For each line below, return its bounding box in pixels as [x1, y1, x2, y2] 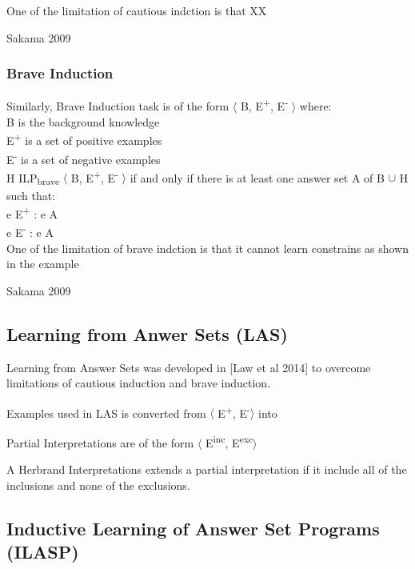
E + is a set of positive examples [6, 130, 162, 148]
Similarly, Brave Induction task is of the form [6, 98, 229, 114]
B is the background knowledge [6, 113, 160, 130]
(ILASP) [6, 539, 79, 564]
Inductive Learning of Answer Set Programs [6, 515, 380, 540]
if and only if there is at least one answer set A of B [130, 169, 385, 186]
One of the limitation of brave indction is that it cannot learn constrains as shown [6, 239, 409, 256]
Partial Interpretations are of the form [6, 434, 194, 451]
